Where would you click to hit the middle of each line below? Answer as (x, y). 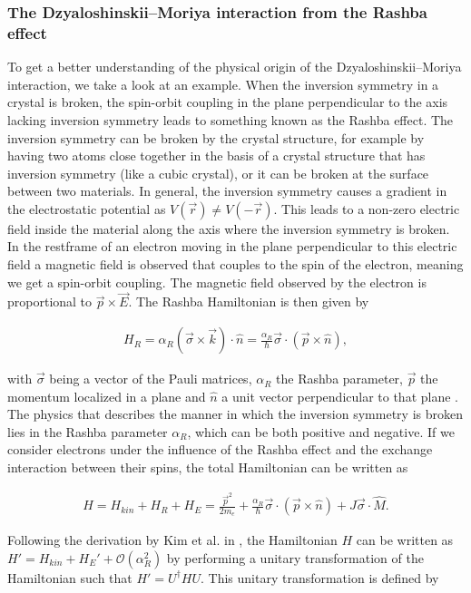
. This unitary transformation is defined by (319, 577)
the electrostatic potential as (87, 208)
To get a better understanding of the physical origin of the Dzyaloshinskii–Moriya (235, 67)
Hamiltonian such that (70, 577)
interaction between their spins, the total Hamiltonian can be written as (208, 467)
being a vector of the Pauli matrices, (151, 379)
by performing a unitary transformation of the (295, 557)
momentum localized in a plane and (107, 396)
